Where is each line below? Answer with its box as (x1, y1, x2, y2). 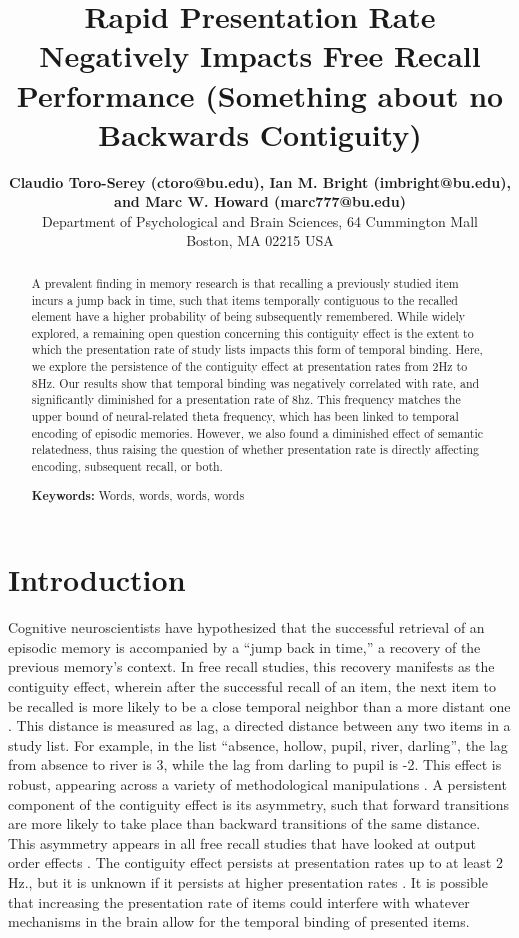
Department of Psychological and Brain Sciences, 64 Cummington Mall (42, 210, 478, 231)
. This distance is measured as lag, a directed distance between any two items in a (8, 715, 511, 736)
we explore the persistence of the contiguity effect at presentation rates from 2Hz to (31, 358, 468, 375)
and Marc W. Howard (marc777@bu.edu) (114, 191, 406, 212)
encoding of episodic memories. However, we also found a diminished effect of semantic (31, 424, 483, 441)
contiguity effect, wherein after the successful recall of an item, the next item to (8, 676, 496, 696)
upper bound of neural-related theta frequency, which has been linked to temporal (31, 408, 459, 425)
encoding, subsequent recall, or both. (31, 458, 223, 475)
